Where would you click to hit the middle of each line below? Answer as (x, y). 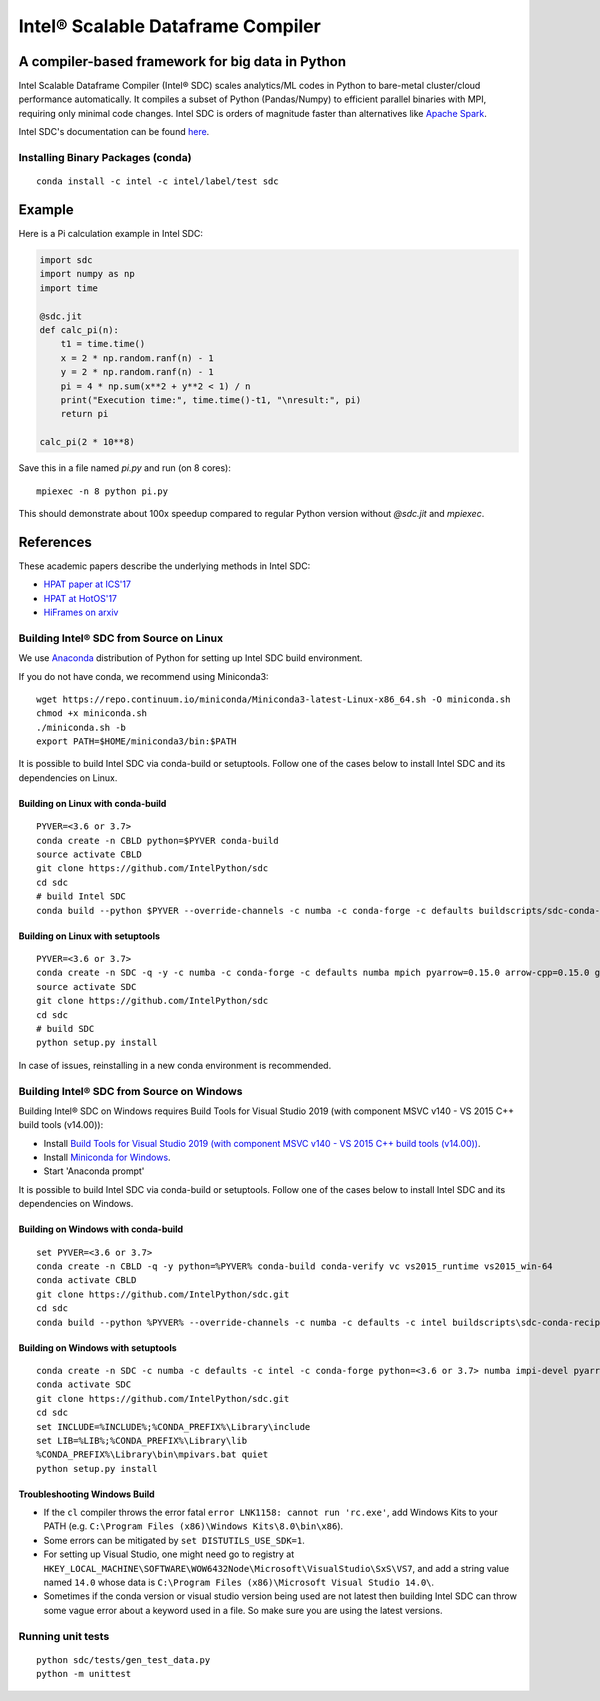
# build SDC (65, 1028)
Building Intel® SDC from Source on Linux (121, 638)
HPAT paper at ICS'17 (87, 584)
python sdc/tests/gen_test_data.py (123, 1659)
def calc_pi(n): (79, 330)
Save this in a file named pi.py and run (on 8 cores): (125, 468)
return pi (84, 414)
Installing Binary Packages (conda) (105, 157)
